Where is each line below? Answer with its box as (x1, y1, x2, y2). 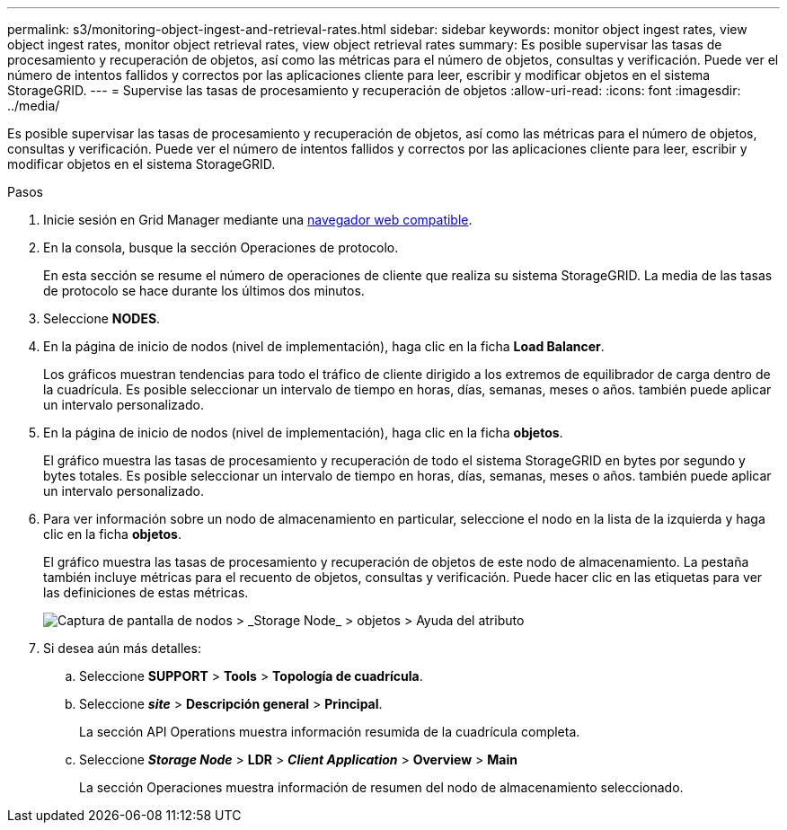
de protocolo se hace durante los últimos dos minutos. (43, 283, 365, 298)
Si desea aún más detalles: (43, 640, 201, 656)
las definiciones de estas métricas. (43, 585, 249, 600)
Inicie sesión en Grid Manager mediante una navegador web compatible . (43, 212, 473, 227)
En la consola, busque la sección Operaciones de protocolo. (43, 240, 399, 255)
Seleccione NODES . (43, 311, 161, 326)
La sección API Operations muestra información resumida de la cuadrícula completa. (79, 724, 580, 739)
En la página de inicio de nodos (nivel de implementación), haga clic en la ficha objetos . (43, 425, 563, 440)
